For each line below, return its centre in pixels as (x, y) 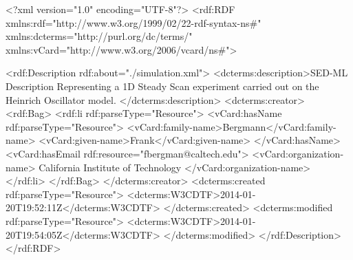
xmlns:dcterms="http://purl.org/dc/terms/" (99, 36)
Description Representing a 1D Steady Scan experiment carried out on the (162, 86)
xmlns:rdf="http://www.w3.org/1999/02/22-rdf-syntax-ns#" (133, 22)
